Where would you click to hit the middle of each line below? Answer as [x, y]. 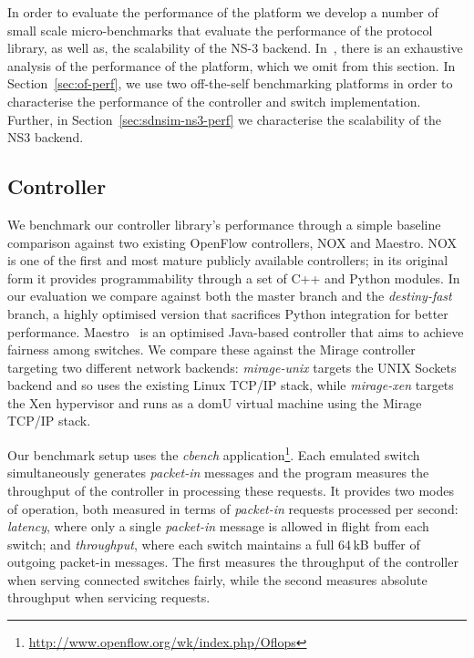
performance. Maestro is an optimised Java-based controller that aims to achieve [236, 331]
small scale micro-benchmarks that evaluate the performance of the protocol [220, 30]
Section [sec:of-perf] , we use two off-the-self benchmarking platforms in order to [230, 83]
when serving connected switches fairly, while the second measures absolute [217, 579]
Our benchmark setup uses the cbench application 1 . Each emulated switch [214, 453]
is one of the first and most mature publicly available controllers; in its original [228, 260]
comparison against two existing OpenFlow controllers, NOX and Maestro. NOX [232, 242]
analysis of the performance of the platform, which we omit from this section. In [232, 65]
